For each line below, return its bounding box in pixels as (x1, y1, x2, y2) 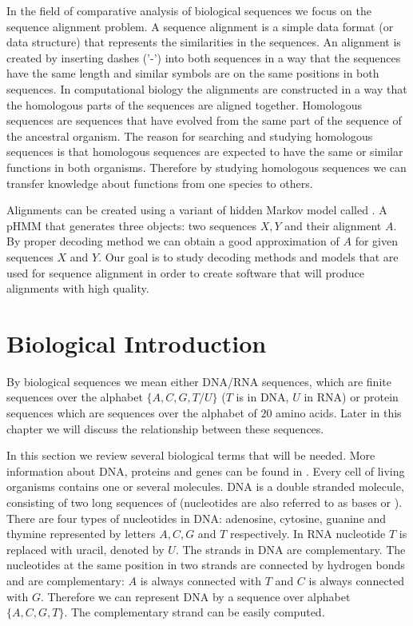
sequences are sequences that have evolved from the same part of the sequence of (6, 112, 402, 129)
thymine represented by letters (6, 525, 156, 542)
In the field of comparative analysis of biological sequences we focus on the (6, 2, 371, 18)
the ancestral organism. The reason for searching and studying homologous (6, 127, 373, 144)
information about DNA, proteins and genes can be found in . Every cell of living (6, 462, 405, 479)
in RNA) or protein (304, 389, 399, 405)
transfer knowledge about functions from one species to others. (6, 174, 313, 191)
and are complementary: (6, 572, 125, 588)
